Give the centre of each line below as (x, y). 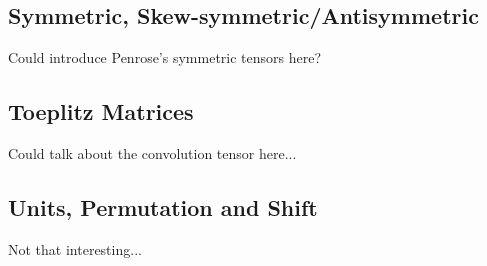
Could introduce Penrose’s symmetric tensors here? (165, 57)
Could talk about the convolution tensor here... (152, 153)
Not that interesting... (75, 248)
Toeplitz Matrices (101, 111)
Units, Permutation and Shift (163, 206)
